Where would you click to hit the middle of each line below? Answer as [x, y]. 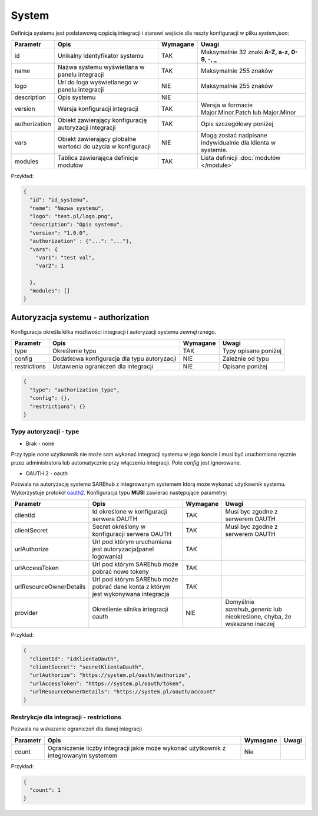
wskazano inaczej [250, 624]
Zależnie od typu [246, 358]
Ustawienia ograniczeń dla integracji [102, 366]
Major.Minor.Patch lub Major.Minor [249, 112]
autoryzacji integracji [87, 127]
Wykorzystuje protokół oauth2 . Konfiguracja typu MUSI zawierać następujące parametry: [119, 492]
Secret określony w [119, 527]
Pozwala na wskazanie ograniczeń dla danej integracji [77, 729]
